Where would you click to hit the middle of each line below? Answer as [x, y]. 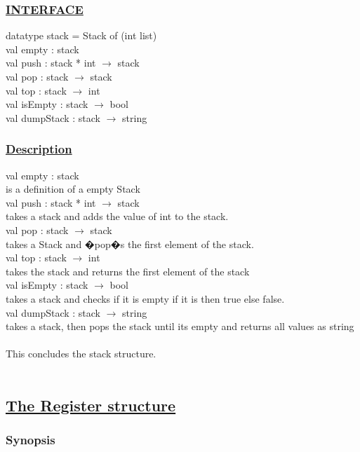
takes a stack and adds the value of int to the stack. [117, 216]
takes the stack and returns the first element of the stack [128, 271]
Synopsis [31, 440]
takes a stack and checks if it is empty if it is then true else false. [145, 298]
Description [39, 149]
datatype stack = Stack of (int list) [81, 35]
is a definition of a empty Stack [73, 189]
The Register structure [91, 405]
